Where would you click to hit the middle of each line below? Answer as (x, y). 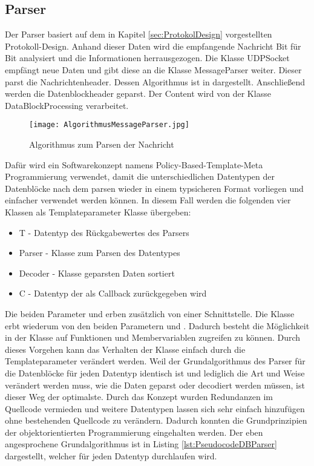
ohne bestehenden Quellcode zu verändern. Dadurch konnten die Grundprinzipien (156, 420)
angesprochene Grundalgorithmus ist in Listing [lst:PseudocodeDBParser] (141, 444)
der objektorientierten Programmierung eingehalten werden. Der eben (134, 432)
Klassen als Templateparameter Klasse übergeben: (98, 212)
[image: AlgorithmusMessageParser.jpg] (109, 125)
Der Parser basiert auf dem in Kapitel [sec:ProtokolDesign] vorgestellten (139, 34)
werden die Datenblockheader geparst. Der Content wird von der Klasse (138, 94)
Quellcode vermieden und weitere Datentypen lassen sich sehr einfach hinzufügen (155, 408)
